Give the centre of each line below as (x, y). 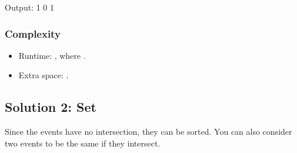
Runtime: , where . (52, 55)
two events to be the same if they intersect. (83, 143)
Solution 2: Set (51, 107)
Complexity (33, 33)
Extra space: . (44, 75)
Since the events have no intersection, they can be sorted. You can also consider (148, 132)
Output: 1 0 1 (30, 7)
